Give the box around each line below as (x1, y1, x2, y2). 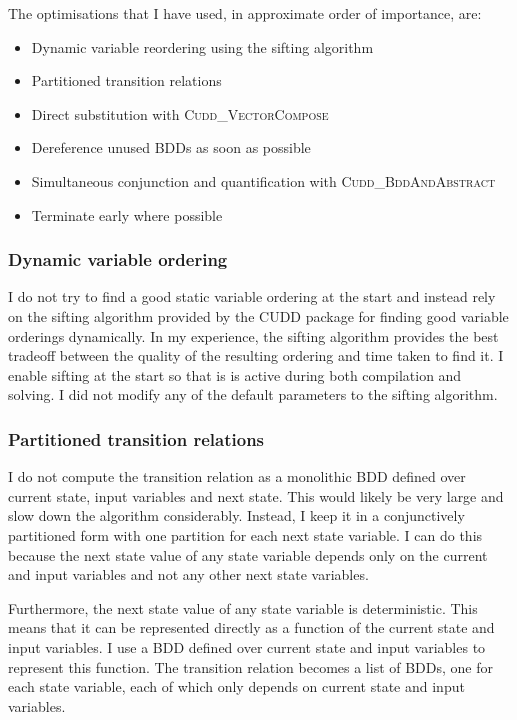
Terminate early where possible (31, 204, 223, 225)
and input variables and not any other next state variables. (8, 564, 369, 585)
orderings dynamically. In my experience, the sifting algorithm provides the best (8, 325, 499, 346)
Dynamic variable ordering (8, 247, 228, 272)
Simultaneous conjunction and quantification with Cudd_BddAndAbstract (31, 170, 496, 191)
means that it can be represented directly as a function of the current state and (8, 617, 495, 638)
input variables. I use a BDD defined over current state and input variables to (8, 636, 486, 657)
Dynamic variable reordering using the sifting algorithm (31, 36, 374, 57)
